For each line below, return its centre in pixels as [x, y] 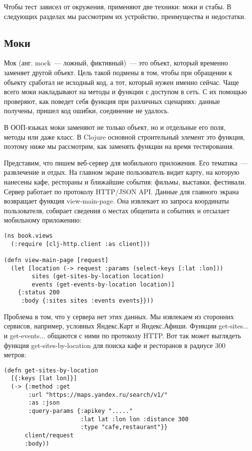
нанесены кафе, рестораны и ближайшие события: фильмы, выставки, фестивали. [125, 181]
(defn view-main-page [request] [56, 260]
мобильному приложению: [43, 220]
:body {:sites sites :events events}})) [87, 301]
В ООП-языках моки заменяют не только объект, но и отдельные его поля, [115, 127]
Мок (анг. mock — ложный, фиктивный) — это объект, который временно [116, 63]
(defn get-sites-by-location [51, 370]
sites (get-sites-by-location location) [98, 277]
